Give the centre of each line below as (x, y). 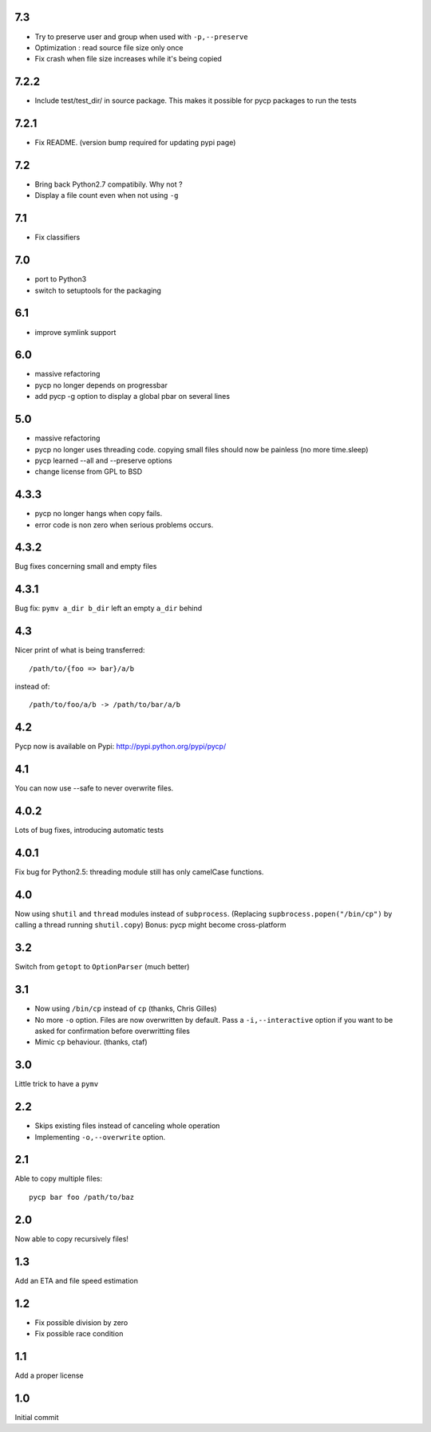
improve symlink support (75, 332)
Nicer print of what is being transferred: (80, 650)
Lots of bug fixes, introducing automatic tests (89, 830)
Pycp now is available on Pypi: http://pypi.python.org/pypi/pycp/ (121, 747)
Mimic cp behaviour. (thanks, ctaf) (91, 1042)
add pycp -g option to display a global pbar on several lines (132, 396)
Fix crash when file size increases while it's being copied (129, 59)
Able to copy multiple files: (59, 1179)
